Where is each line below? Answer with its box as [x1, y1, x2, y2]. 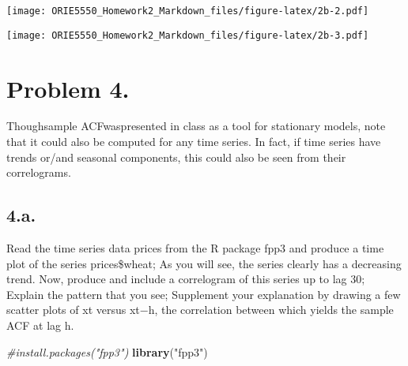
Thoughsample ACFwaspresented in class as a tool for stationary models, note [6, 118, 386, 134]
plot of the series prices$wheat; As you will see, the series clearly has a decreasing [6, 255, 402, 271]
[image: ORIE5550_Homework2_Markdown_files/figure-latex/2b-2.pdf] [6, 6, 369, 17]
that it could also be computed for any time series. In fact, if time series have [6, 133, 381, 150]
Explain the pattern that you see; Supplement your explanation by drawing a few [6, 286, 401, 302]
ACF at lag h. [6, 316, 74, 333]
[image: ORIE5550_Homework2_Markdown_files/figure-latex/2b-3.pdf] [6, 29, 369, 41]
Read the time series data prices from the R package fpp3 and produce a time [6, 240, 384, 256]
